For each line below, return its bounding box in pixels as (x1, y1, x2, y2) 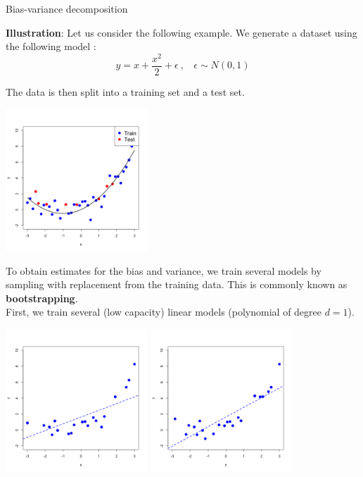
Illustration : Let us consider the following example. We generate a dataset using (6, 25, 357, 39)
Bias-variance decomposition (6, 1, 128, 16)
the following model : (6, 39, 96, 54)
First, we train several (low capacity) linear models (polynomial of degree (6, 304, 321, 319)
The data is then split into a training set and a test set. (6, 84, 245, 99)
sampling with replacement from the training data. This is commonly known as (6, 277, 348, 292)
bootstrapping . (6, 290, 78, 305)
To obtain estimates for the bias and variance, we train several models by (6, 263, 321, 278)
